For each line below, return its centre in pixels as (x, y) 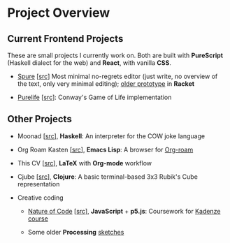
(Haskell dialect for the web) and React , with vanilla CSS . (89, 63)
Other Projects (39, 119)
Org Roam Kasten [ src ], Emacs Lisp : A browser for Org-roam (105, 149)
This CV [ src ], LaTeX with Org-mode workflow (85, 163)
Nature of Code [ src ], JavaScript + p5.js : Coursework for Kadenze (124, 211)
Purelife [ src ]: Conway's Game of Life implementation (94, 97)
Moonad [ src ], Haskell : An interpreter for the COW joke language (111, 136)
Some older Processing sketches (76, 232)
